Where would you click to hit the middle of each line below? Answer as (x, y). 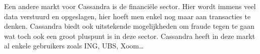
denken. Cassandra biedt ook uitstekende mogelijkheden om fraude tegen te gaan (129, 26)
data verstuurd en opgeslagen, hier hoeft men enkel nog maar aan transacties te (127, 16)
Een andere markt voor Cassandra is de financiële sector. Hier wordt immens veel (130, 6)
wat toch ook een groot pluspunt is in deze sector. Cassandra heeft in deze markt (130, 36)
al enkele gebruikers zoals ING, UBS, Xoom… (74, 46)
